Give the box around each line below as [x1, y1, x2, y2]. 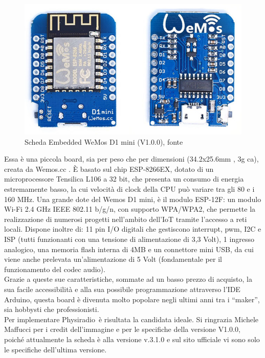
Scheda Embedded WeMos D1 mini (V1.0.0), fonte [25, 136, 183, 147]
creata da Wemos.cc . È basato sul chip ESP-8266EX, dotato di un [4, 163, 214, 174]
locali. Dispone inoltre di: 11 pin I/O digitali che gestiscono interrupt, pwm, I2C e [4, 223, 261, 234]
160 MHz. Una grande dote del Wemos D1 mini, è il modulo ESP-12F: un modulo [4, 193, 261, 204]
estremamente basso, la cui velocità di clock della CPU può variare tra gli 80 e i [4, 184, 255, 194]
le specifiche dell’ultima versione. [4, 344, 107, 354]
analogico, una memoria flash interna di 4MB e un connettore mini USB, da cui [4, 243, 254, 254]
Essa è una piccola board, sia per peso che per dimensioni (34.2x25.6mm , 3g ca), [4, 153, 259, 164]
